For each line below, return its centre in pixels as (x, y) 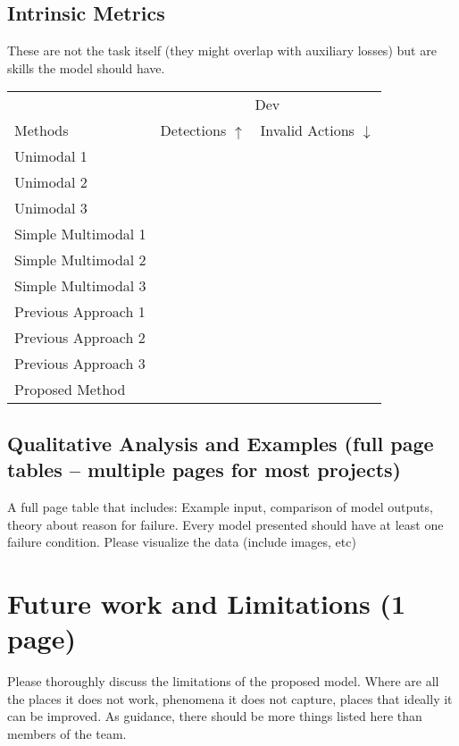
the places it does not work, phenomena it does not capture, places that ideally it (230, 698)
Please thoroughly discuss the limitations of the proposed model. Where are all (223, 681)
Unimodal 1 (51, 156)
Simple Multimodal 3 (80, 286)
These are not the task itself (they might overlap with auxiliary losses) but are (222, 50)
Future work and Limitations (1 (206, 603)
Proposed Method (70, 390)
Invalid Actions (307, 130)
